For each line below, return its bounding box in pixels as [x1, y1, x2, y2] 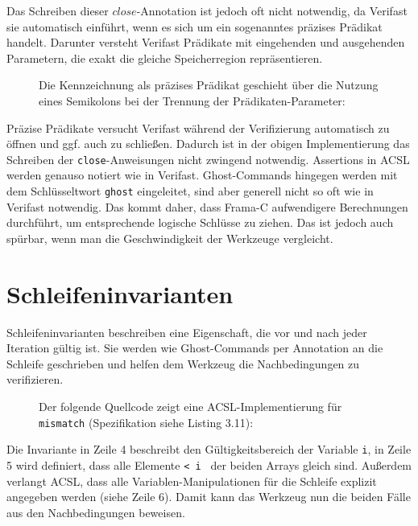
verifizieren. [6, 371, 64, 388]
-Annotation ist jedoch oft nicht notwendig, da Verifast [136, 2, 408, 18]
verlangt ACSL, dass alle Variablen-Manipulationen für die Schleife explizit [6, 472, 377, 489]
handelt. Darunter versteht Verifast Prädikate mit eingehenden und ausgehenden [6, 34, 405, 51]
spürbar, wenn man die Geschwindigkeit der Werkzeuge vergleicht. [6, 229, 333, 246]
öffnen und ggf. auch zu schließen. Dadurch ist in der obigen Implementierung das [6, 135, 410, 152]
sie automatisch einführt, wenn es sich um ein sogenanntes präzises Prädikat [6, 18, 383, 35]
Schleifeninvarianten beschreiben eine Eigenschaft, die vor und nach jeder [6, 323, 367, 340]
